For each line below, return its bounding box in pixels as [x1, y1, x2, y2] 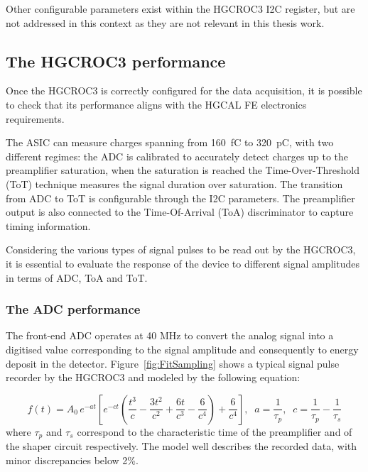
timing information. [6, 218, 91, 233]
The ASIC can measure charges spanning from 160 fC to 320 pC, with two [6, 135, 334, 150]
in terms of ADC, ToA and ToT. [6, 270, 148, 285]
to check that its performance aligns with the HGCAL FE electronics [6, 97, 307, 111]
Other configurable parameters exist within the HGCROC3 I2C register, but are [6, 1, 355, 16]
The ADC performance [6, 300, 141, 318]
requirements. [6, 111, 65, 126]
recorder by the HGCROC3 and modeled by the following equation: [6, 370, 301, 385]
